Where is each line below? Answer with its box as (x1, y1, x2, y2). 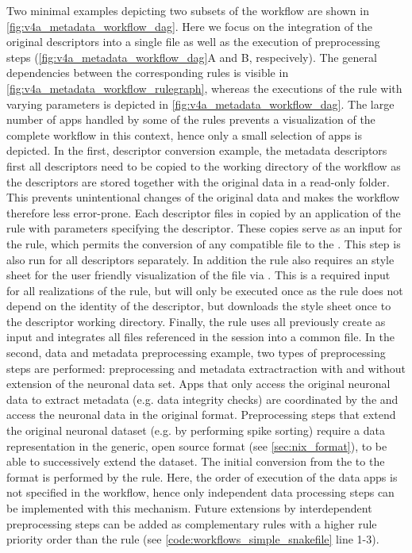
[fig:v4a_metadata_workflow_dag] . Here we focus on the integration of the (6, 17, 373, 34)
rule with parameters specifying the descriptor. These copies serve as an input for (6, 220, 402, 236)
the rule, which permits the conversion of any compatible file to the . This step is (6, 235, 401, 252)
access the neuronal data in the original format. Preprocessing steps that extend (6, 406, 396, 423)
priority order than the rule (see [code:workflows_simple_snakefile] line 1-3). (6, 531, 379, 547)
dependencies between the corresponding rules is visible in (6, 64, 289, 81)
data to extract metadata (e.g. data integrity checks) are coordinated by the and (6, 390, 399, 407)
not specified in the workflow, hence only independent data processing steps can (6, 484, 395, 501)
